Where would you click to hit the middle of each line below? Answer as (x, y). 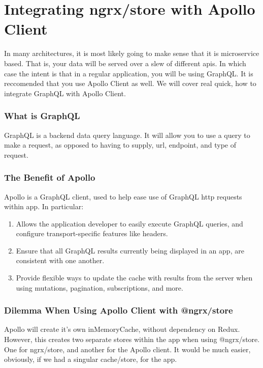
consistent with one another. (60, 260)
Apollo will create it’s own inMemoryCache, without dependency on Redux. (122, 329)
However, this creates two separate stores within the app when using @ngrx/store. (132, 339)
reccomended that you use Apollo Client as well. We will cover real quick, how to (130, 83)
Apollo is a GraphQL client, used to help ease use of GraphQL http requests (123, 196)
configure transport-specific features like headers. (92, 233)
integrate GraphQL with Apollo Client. (65, 93)
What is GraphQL (42, 116)
